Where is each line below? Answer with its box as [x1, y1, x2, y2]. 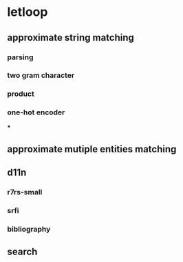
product [7, 89, 34, 99]
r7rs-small [7, 188, 43, 197]
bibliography [7, 225, 51, 234]
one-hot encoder [7, 108, 65, 117]
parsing [7, 52, 34, 62]
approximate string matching [7, 32, 134, 43]
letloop [7, 4, 48, 20]
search [7, 245, 38, 257]
